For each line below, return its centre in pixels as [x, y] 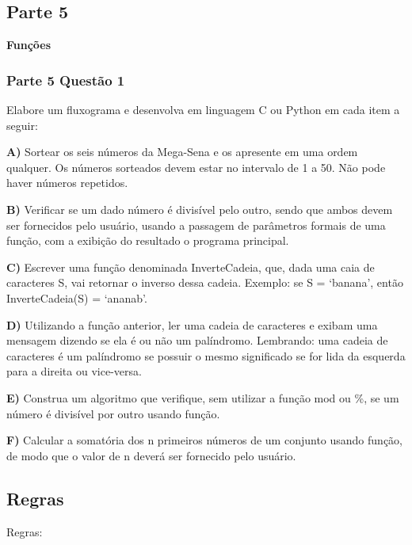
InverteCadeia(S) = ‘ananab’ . [77, 297]
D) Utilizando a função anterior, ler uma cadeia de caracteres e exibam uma [192, 324]
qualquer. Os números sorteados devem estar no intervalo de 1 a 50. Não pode [196, 167]
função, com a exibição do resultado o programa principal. [148, 240]
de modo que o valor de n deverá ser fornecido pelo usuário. [151, 455]
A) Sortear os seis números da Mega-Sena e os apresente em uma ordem [182, 152]
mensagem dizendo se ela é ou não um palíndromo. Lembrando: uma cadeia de [197, 340]
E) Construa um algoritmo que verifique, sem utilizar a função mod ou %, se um [203, 397]
